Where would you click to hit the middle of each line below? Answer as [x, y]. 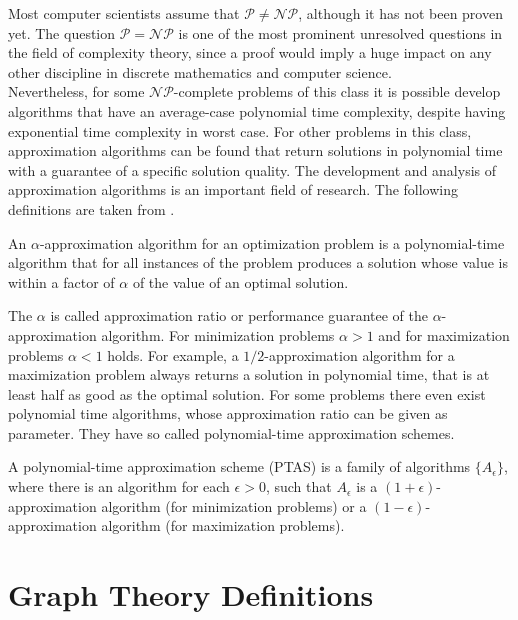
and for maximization [444, 334]
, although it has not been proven [400, 13]
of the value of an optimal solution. [240, 281]
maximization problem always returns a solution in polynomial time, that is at [249, 374]
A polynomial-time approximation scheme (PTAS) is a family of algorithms [239, 466]
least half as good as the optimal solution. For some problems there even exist [247, 393]
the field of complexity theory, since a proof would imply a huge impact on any [250, 52]
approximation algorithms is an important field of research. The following [233, 189]
